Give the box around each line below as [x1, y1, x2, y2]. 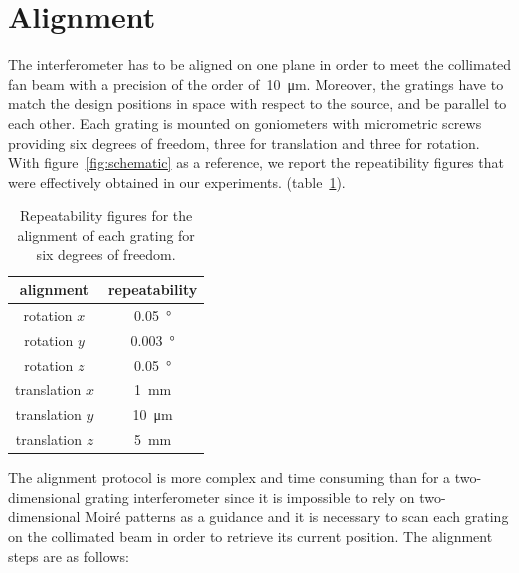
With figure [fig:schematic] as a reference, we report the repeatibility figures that [8, 152, 504, 173]
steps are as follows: [8, 545, 129, 566]
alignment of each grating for [17, 224, 195, 245]
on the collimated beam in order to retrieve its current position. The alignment [8, 526, 493, 546]
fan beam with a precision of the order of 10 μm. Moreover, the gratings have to [8, 73, 504, 94]
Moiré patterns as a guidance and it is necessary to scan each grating [85, 506, 509, 527]
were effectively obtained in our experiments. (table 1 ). [8, 171, 346, 192]
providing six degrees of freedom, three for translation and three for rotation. [8, 132, 480, 153]
